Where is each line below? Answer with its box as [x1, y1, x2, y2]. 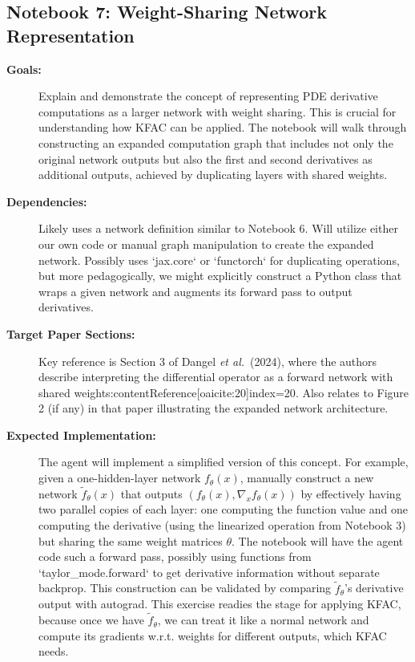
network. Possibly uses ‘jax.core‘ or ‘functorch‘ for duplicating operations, [38, 251, 400, 268]
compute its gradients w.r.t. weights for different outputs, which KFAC [38, 627, 387, 644]
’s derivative [344, 579, 404, 596]
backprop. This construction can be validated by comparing [38, 579, 332, 596]
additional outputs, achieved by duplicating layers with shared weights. [38, 166, 388, 183]
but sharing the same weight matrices [38, 532, 223, 549]
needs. [38, 643, 69, 660]
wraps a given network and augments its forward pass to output [38, 282, 353, 299]
